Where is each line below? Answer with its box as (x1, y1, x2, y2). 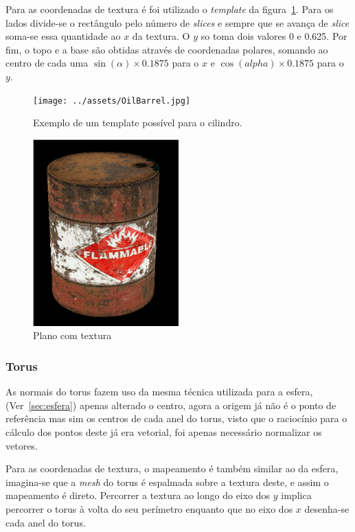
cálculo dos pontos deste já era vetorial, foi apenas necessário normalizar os (5, 425, 322, 439)
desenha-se (304, 502, 350, 516)
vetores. (5, 438, 38, 452)
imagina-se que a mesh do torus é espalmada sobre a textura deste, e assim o (5, 474, 329, 489)
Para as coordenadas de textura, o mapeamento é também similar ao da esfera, (5, 461, 339, 476)
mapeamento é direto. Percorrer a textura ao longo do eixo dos (5, 488, 271, 502)
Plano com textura (33, 328, 112, 343)
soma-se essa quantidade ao (5, 29, 121, 43)
